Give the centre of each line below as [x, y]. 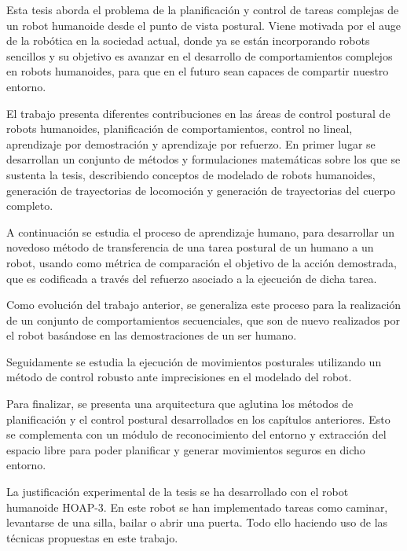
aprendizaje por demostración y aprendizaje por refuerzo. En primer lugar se [191, 143]
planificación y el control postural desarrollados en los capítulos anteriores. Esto [198, 419]
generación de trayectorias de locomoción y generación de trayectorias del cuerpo [201, 190]
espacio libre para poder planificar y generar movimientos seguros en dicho [186, 449]
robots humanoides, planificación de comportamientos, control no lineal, [180, 129]
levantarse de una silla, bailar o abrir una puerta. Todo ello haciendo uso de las [197, 522]
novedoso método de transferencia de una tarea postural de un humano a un [190, 247]
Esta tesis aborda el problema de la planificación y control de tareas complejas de [203, 9]
